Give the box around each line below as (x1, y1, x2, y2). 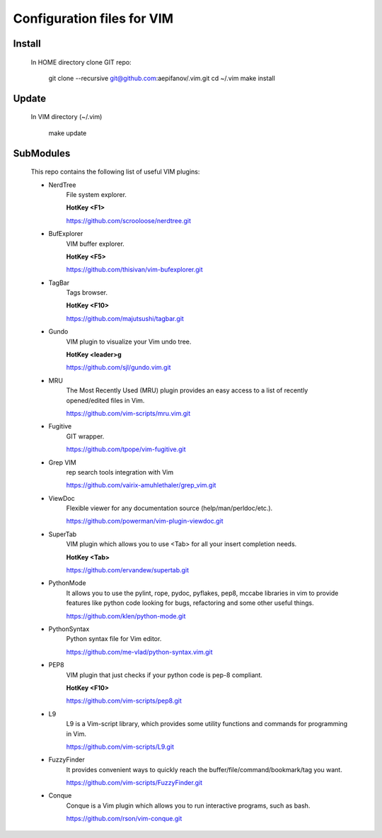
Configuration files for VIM (13, 11, 173, 26)
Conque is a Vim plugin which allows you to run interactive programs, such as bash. (66, 801, 311, 810)
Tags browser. (66, 288, 108, 297)
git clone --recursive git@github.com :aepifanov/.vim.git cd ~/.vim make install (48, 74, 275, 82)
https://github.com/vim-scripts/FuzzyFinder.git (66, 778, 203, 787)
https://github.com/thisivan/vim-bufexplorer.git (66, 266, 203, 274)
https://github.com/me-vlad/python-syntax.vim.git (66, 647, 213, 656)
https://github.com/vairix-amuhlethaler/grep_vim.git (66, 481, 216, 489)
